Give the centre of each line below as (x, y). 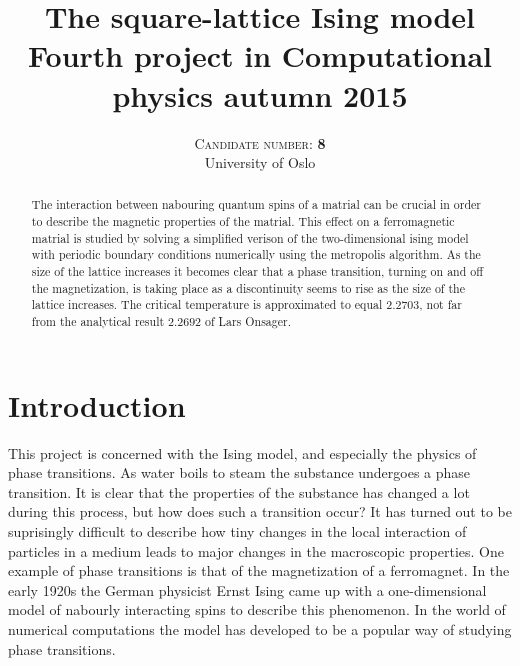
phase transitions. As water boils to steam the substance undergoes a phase (239, 472)
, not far (440, 304)
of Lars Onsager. (248, 321)
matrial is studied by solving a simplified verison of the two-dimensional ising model (250, 237)
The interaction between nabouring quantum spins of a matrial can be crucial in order (256, 204)
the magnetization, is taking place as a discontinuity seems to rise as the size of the (248, 287)
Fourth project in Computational (260, 55)
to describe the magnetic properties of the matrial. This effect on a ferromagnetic (243, 221)
